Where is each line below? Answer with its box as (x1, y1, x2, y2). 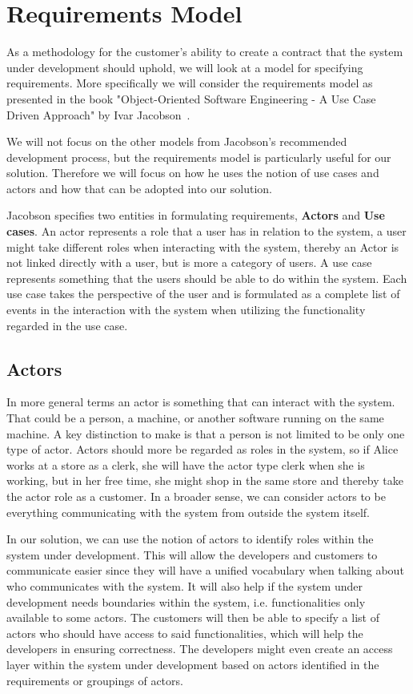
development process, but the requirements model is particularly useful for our (6, 148, 391, 165)
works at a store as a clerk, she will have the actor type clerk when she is (6, 456, 365, 473)
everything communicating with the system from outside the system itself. (6, 503, 370, 520)
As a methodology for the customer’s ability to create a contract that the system (6, 43, 403, 60)
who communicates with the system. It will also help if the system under (6, 577, 363, 594)
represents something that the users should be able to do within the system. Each (6, 269, 407, 286)
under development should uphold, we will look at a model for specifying (6, 59, 363, 75)
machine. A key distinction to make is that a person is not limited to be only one (6, 425, 405, 442)
